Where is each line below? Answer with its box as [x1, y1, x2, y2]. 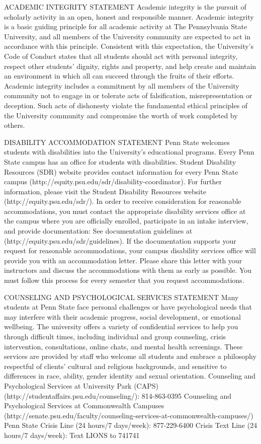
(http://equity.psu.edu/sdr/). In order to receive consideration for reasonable [4, 196, 241, 206]
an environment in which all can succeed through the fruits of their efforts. [4, 70, 234, 81]
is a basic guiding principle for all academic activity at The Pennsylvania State [4, 21, 247, 32]
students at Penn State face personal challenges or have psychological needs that [4, 302, 252, 312]
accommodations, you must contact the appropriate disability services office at [4, 205, 246, 216]
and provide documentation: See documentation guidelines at [4, 226, 193, 236]
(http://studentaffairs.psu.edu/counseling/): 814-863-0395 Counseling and [4, 390, 231, 401]
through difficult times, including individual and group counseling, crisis [4, 331, 226, 341]
